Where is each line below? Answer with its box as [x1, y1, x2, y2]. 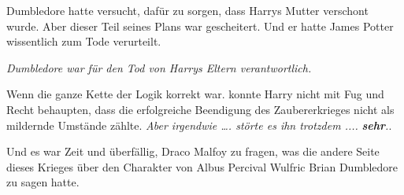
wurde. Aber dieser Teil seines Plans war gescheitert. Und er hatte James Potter [6, 17, 394, 34]
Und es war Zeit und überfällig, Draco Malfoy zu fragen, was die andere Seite [6, 143, 380, 160]
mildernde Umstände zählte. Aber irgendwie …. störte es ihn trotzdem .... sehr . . [6, 116, 392, 133]
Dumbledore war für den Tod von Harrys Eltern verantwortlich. [6, 59, 312, 75]
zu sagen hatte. [6, 174, 80, 190]
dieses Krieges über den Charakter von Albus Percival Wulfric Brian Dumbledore [6, 158, 398, 175]
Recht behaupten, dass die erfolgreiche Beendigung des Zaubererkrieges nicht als [6, 101, 395, 117]
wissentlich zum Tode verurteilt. [6, 33, 161, 50]
